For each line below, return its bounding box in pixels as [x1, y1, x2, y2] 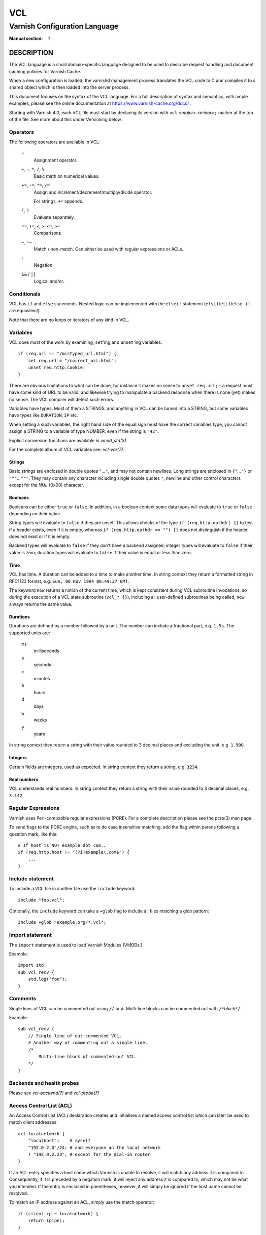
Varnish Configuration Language [9, 22, 119, 31]
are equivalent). [9, 308, 41, 314]
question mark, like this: [9, 831, 58, 837]
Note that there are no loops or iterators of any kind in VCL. [9, 317, 129, 323]
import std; [18, 962, 47, 968]
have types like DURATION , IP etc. [9, 412, 78, 418]
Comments [9, 995, 36, 1002]
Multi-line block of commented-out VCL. [38, 1054, 137, 1059]
